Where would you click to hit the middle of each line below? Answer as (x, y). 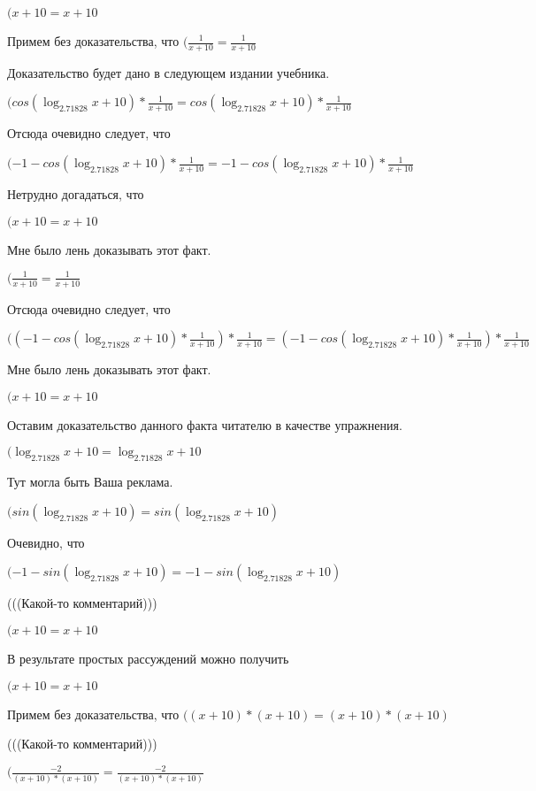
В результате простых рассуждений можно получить (148, 658)
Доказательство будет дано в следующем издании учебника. (168, 72)
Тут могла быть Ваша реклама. (90, 482)
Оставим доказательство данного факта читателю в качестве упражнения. (205, 424)
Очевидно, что (46, 542)
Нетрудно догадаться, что (76, 194)
